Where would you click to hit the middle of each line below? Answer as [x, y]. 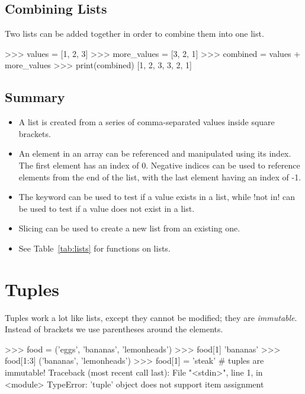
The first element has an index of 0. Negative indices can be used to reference [159, 165]
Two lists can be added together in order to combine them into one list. [134, 34]
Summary [35, 97]
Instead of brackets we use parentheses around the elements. [114, 329]
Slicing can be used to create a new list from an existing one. [129, 228]
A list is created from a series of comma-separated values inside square [147, 122]
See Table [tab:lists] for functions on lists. [94, 248]
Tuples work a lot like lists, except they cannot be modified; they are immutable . [151, 317]
